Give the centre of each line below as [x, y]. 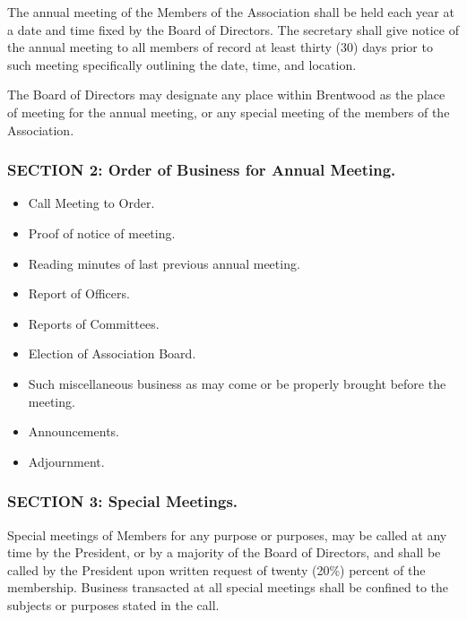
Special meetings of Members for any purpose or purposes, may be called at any [227, 534]
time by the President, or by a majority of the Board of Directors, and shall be [224, 552]
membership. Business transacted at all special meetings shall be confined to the [228, 587]
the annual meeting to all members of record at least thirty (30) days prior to [220, 47]
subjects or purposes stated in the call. [113, 604]
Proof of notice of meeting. [102, 232]
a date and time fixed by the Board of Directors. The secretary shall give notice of [233, 29]
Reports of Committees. [94, 323]
